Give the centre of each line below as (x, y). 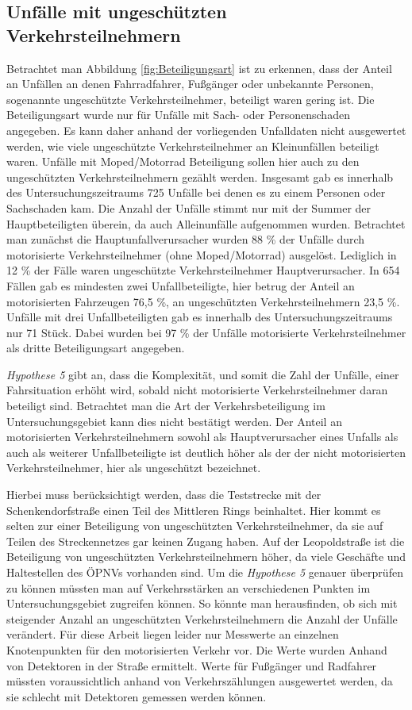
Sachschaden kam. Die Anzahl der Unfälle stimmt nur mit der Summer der (189, 207)
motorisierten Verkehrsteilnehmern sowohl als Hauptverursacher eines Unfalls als (202, 437)
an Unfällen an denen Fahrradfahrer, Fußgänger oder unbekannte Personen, (190, 84)
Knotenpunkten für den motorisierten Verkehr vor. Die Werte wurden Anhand (197, 649)
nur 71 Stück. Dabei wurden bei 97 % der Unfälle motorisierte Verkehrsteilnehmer (206, 332)
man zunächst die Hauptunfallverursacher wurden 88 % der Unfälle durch (186, 239)
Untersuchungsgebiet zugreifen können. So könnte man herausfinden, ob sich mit (202, 603)
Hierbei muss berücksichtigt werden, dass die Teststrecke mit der (164, 495)
